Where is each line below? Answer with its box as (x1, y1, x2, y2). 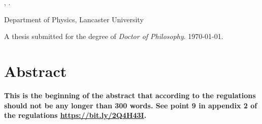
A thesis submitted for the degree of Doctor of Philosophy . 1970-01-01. (4, 31, 223, 42)
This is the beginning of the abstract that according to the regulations (4, 90, 256, 100)
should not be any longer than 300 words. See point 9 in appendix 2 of (4, 100, 257, 110)
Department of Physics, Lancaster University (4, 14, 144, 24)
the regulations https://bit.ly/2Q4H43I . (4, 110, 147, 120)
